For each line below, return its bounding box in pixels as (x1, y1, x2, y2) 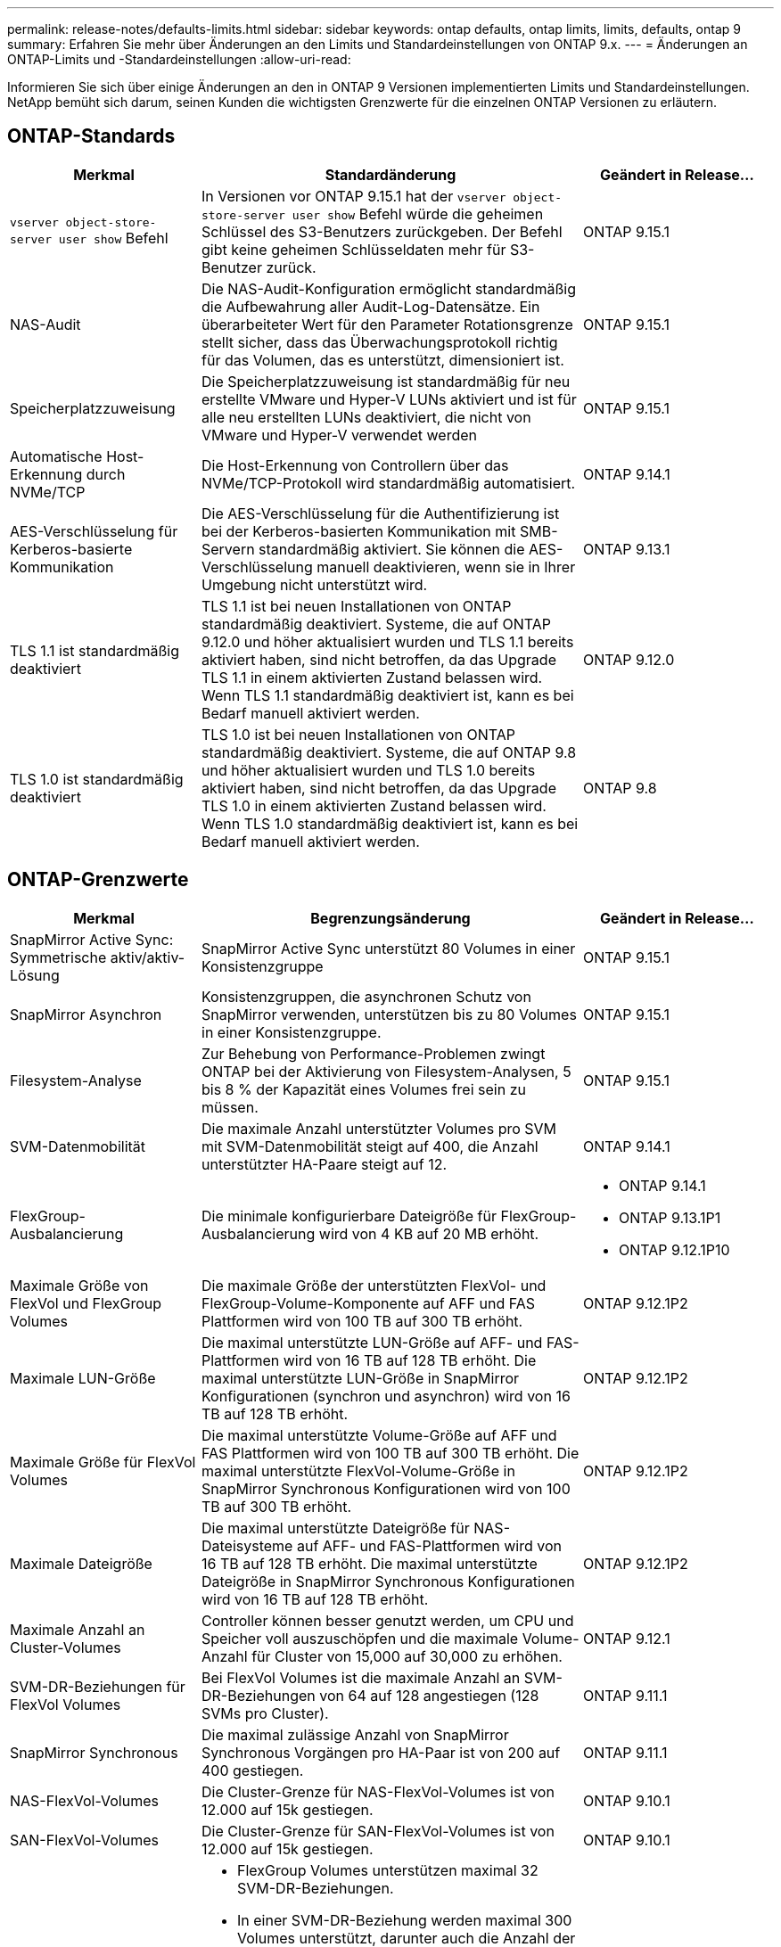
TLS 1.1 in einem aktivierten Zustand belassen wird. (201, 668, 543, 686)
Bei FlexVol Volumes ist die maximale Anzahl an (201, 1668, 521, 1687)
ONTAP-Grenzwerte (7, 868, 189, 891)
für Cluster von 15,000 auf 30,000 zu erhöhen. (251, 1647, 563, 1665)
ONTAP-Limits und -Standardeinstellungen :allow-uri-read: (7, 52, 351, 67)
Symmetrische (10, 948, 107, 966)
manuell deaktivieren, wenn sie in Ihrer (317, 557, 576, 576)
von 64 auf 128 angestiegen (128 (319, 1686, 539, 1705)
